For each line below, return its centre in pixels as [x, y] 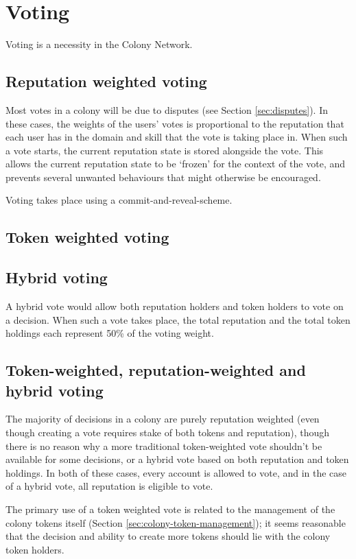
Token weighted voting [87, 237]
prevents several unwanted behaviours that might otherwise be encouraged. [163, 177]
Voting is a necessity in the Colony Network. [99, 44]
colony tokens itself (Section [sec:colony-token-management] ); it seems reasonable [176, 522]
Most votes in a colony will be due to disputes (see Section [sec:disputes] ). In [167, 109]
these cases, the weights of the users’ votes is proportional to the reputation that [175, 123]
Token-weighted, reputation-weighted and [156, 370]
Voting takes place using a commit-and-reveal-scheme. [119, 200]
